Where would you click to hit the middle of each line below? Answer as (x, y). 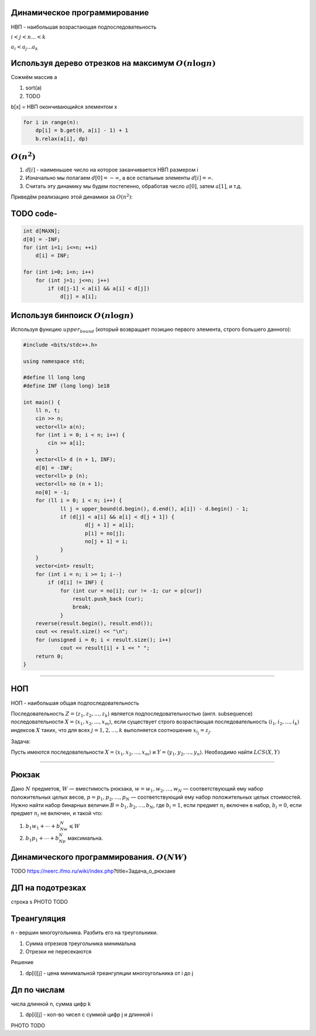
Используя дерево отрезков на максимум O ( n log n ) (113, 63)
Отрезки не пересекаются (59, 952)
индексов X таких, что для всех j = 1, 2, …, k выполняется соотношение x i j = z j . (111, 731)
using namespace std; (54, 361)
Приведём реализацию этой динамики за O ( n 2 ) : (72, 196)
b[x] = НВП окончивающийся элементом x (64, 107)
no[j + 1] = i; (107, 541)
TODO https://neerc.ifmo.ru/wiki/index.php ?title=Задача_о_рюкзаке (93, 871)
